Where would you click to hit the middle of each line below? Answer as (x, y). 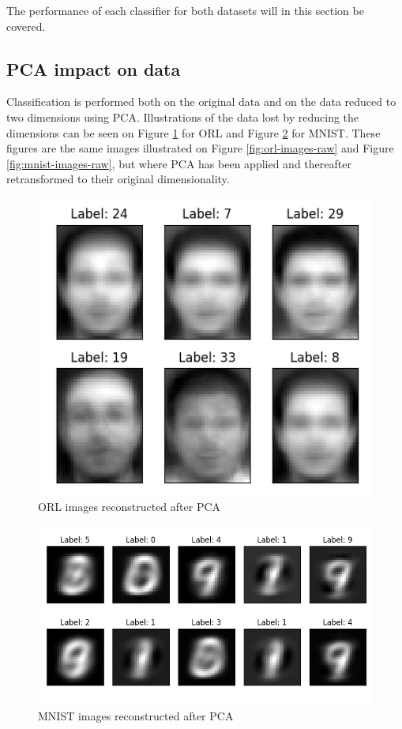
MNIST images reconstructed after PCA (136, 715)
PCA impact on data (94, 68)
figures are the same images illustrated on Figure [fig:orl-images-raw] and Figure (200, 148)
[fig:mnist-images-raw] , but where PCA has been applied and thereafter (179, 163)
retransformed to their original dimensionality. (118, 179)
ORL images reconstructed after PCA (130, 507)
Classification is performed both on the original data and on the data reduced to (201, 101)
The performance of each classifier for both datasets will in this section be (185, 10)
